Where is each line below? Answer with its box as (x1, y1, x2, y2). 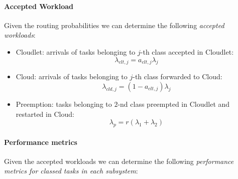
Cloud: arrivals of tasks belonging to (16, 71, 128, 82)
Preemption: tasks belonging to (16, 98, 112, 109)
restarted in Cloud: (16, 108, 74, 119)
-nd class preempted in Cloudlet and (117, 98, 230, 109)
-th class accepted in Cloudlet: (140, 46, 234, 57)
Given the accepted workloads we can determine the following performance (4, 155, 234, 166)
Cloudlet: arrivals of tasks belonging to (16, 46, 136, 57)
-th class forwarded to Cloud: (133, 71, 222, 82)
